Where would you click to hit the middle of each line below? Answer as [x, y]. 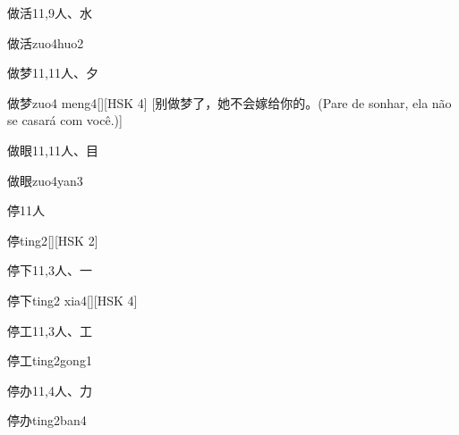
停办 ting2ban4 [47, 420]
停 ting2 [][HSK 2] [53, 240]
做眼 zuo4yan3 [45, 180]
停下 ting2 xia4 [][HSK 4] [72, 300]
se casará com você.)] [65, 120]
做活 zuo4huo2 [46, 42]
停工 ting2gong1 [50, 360]
